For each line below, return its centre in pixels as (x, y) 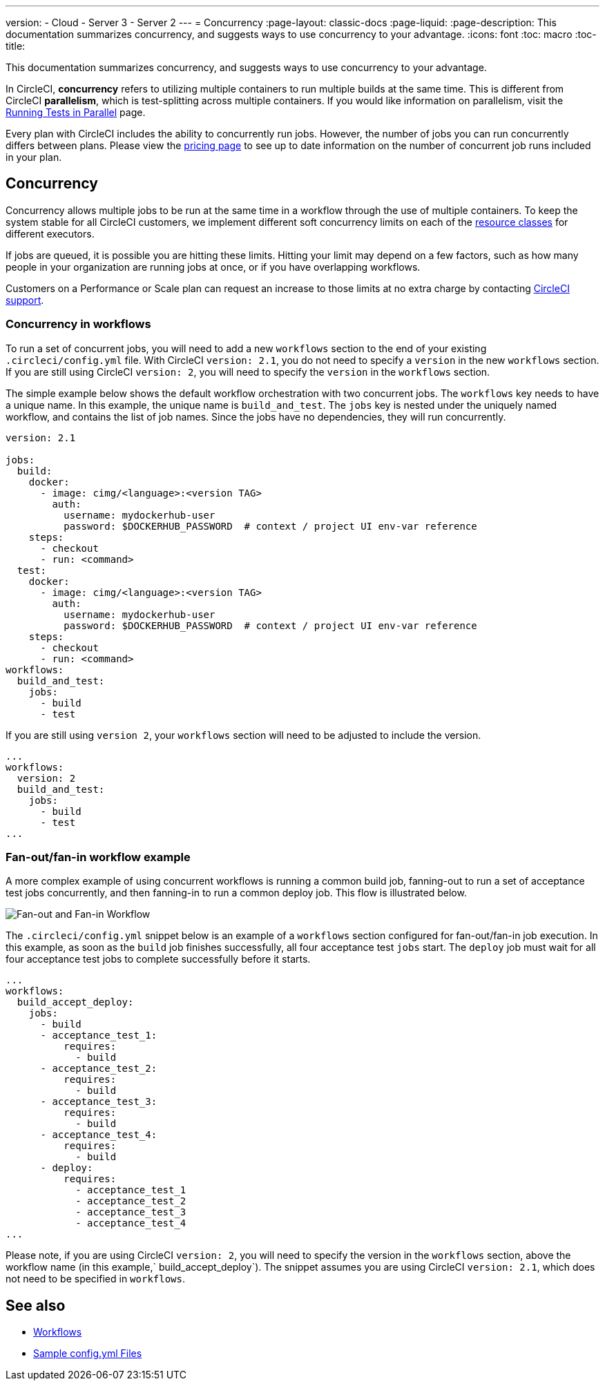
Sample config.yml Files (88, 1354)
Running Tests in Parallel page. (76, 112)
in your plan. (34, 157)
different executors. (50, 233)
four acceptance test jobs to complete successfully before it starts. (158, 959)
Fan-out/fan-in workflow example (98, 857)
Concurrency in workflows (78, 324)
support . (25, 300)
